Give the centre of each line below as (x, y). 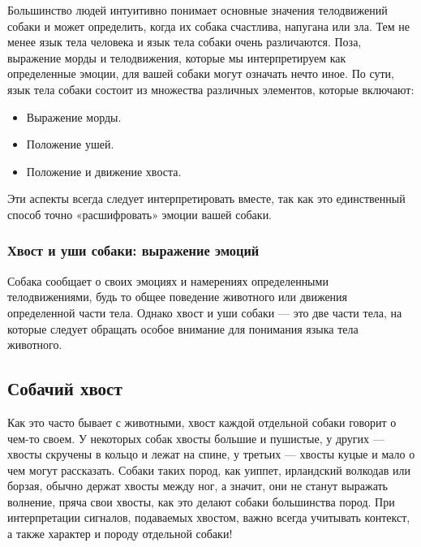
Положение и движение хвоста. (104, 171)
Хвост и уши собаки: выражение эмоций (133, 250)
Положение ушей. (70, 144)
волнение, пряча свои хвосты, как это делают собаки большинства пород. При (201, 501)
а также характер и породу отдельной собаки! (120, 534)
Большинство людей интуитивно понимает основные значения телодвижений (198, 10)
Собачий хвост (65, 388)
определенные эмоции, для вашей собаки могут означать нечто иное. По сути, (201, 73)
